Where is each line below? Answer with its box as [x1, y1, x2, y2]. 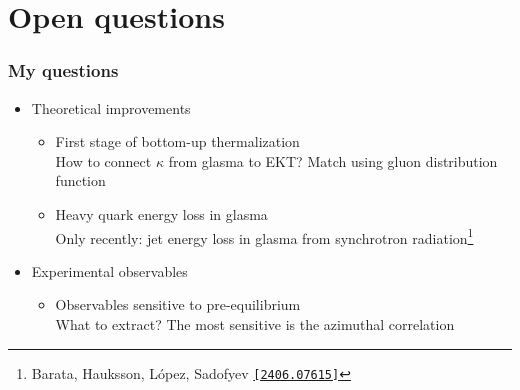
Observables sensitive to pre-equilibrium [55, 294, 301, 315]
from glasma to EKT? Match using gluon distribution [168, 150, 498, 171]
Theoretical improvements [31, 97, 191, 118]
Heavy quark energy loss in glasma [55, 203, 268, 224]
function [55, 170, 106, 191]
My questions [8, 58, 119, 83]
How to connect [55, 150, 152, 171]
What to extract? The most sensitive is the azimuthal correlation [55, 314, 455, 334]
